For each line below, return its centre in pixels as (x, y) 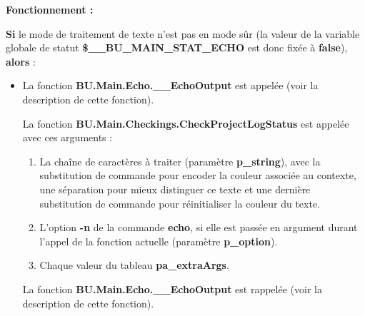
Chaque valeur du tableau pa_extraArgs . (134, 265)
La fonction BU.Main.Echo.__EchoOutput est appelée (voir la (170, 85)
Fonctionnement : (50, 9)
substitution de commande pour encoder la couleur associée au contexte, (198, 175)
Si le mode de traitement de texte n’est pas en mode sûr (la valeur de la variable (183, 33)
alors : (21, 61)
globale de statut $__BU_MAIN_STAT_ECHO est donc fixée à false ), (177, 47)
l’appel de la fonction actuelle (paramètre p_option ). (159, 241)
